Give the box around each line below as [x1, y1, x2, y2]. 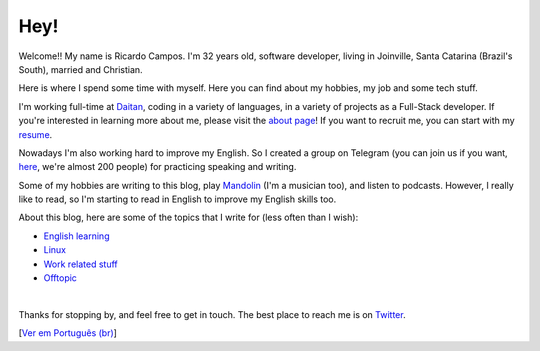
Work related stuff [43, 258, 119, 270]
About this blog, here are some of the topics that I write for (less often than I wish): [18, 211, 359, 224]
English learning [43, 230, 110, 242]
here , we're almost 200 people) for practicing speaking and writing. [18, 161, 297, 173]
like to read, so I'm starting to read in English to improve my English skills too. [18, 193, 337, 205]
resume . [18, 128, 53, 140]
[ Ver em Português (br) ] [18, 327, 117, 339]
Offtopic [43, 272, 77, 284]
